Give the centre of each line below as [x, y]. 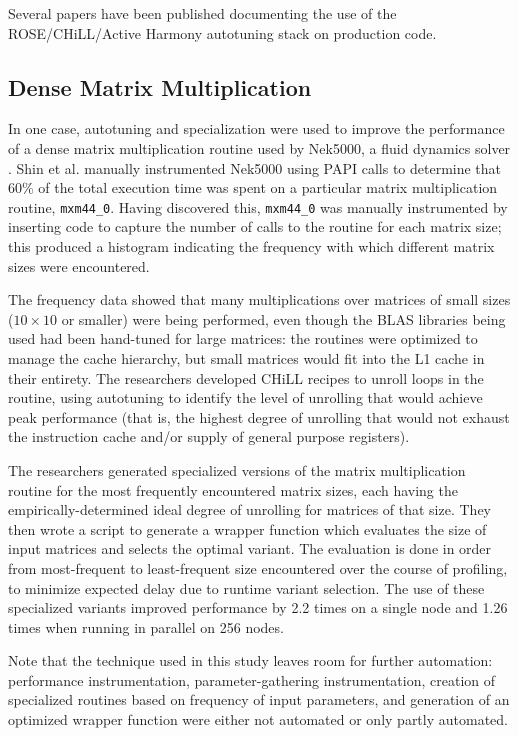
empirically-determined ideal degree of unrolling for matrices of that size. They [249, 509]
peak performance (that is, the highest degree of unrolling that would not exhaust [259, 416]
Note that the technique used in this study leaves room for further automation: [250, 660]
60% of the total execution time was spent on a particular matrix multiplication [253, 187]
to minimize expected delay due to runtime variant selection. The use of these [246, 587]
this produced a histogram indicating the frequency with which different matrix [251, 246]
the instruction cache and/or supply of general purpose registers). [209, 436]
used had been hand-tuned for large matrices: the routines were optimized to [243, 338]
